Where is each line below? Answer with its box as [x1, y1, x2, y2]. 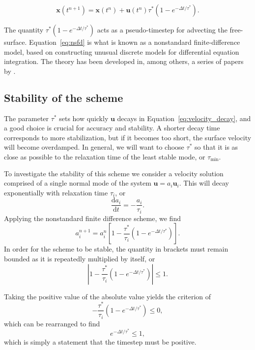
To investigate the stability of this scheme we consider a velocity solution [4, 168, 224, 178]
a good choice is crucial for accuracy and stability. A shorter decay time [4, 123, 220, 133]
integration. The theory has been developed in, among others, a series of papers [4, 56, 244, 66]
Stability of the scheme [4, 90, 123, 105]
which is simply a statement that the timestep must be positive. [4, 337, 197, 347]
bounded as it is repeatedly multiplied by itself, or [4, 254, 155, 264]
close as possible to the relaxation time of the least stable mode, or [4, 151, 205, 161]
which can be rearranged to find [4, 318, 100, 328]
